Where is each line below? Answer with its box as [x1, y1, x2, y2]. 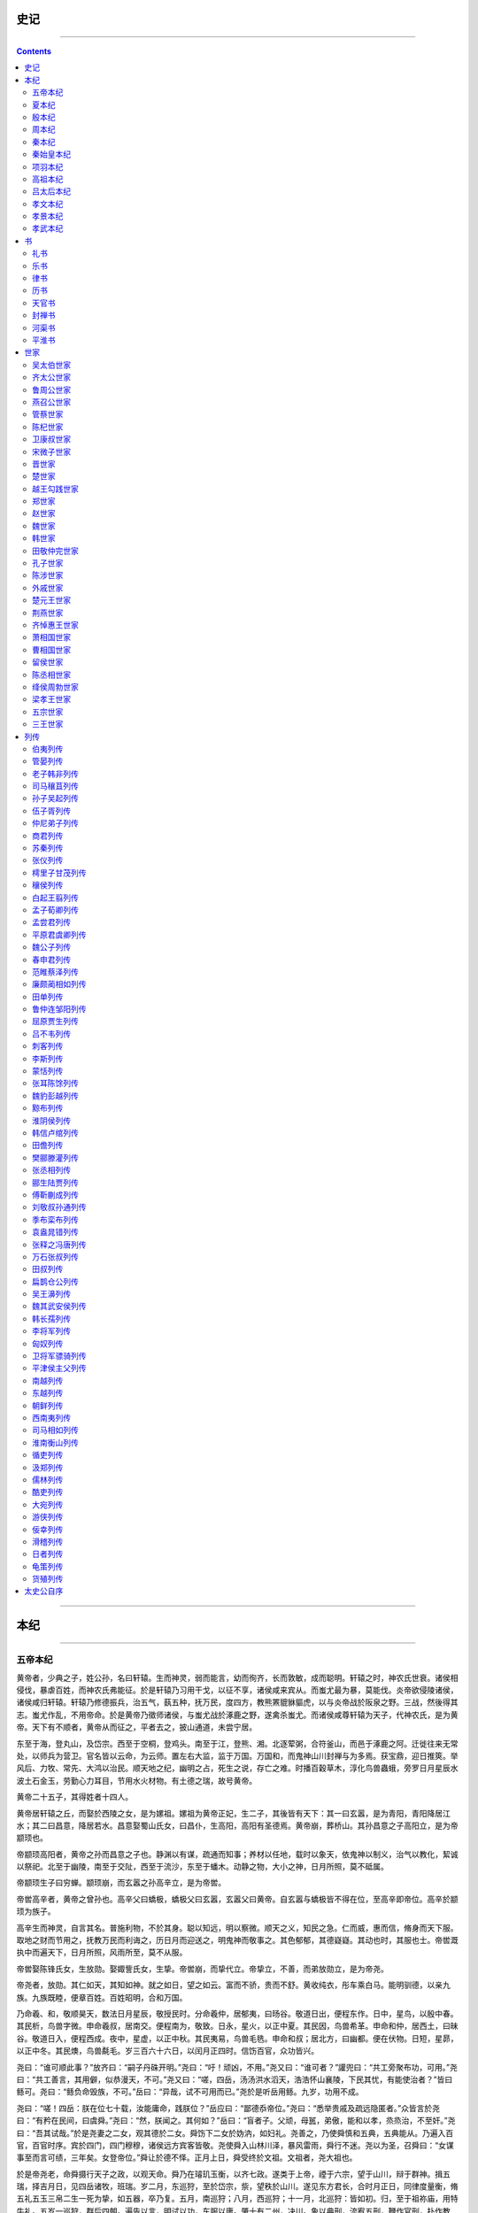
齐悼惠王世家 [32, 620, 79, 630]
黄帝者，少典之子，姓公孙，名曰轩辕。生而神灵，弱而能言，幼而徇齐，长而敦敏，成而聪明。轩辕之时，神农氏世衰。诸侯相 [16, 1672, 459, 1683]
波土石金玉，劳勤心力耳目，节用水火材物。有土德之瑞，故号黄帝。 [16, 1775, 257, 1785]
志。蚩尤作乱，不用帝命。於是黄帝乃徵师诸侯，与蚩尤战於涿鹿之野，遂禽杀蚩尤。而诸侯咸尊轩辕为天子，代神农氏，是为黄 [16, 1709, 459, 1720]
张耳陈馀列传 [32, 1078, 79, 1089]
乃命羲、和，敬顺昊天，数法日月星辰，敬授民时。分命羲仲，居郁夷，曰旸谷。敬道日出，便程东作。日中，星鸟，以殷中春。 [16, 2008, 459, 2018]
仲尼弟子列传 [32, 818, 79, 829]
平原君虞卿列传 [32, 929, 87, 940]
